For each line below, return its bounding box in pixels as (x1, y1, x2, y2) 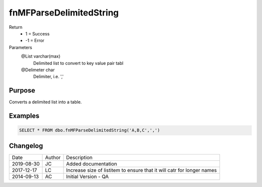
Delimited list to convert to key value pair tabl (33, 60, 124, 66)
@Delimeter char (21, 67, 55, 73)
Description (66, 154, 93, 161)
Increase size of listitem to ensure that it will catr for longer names (66, 167, 217, 173)
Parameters (9, 44, 33, 50)
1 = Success (25, 31, 50, 36)
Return (9, 24, 23, 30)
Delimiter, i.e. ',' (33, 74, 64, 79)
